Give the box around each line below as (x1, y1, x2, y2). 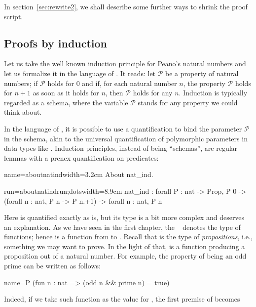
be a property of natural (165, 68, 239, 78)
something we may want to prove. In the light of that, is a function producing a (4, 241, 245, 251)
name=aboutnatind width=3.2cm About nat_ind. (4, 169, 153, 179)
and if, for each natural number (82, 78, 177, 88)
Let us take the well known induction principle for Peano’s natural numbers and (4, 58, 246, 69)
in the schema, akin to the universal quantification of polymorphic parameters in (4, 133, 248, 143)
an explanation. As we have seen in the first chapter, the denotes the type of (4, 221, 241, 232)
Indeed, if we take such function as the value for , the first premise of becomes (4, 294, 240, 304)
